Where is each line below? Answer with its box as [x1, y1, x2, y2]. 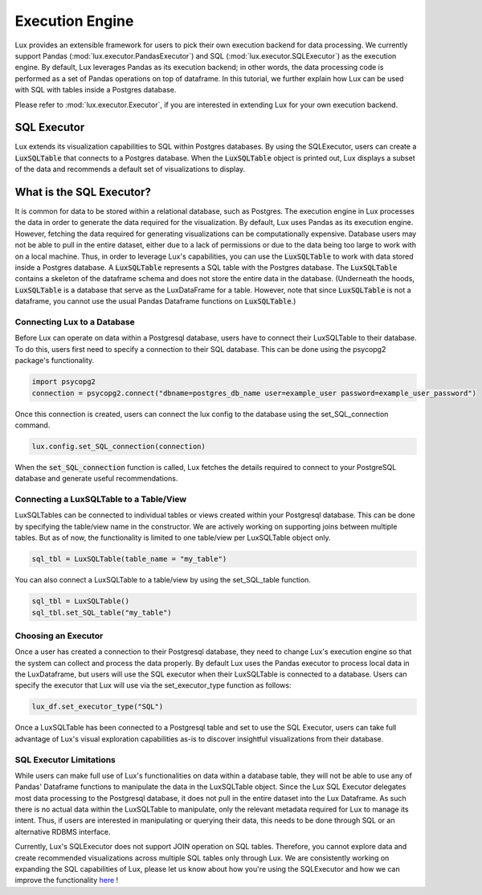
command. [14, 420, 51, 430]
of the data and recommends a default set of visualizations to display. [14, 165, 245, 174]
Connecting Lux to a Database [14, 316, 136, 327]
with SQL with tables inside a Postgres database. [14, 85, 177, 95]
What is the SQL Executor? [14, 186, 152, 198]
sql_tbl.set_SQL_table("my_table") [31, 607, 172, 617]
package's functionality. [14, 356, 95, 366]
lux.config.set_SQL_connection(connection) [31, 442, 206, 451]
